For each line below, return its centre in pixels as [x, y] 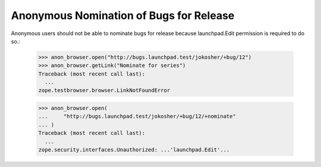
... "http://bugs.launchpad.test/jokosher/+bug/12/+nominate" [137, 116]
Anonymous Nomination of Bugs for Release [123, 15]
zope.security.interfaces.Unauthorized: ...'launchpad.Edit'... [134, 150]
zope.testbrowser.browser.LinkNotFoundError [104, 90]
